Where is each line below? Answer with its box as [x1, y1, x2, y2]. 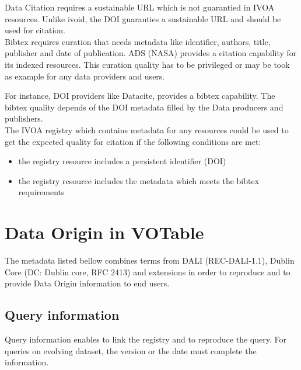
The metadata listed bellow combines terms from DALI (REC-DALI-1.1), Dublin [5, 254, 295, 267]
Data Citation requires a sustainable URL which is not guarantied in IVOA [5, 1, 275, 13]
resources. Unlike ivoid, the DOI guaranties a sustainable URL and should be [5, 12, 281, 25]
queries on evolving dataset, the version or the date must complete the [5, 344, 257, 357]
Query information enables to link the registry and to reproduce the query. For [5, 333, 286, 345]
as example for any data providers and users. [5, 70, 165, 82]
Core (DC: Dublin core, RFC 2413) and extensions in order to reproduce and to [5, 265, 290, 278]
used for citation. [5, 24, 65, 36]
